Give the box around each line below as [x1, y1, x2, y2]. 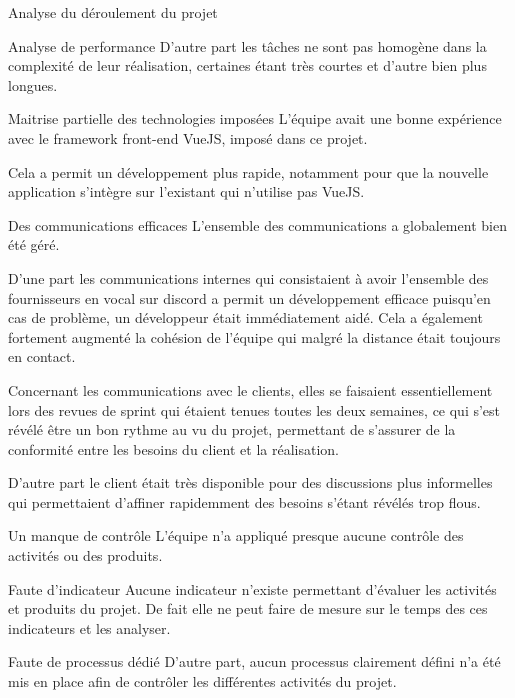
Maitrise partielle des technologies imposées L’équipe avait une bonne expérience [8, 108, 502, 129]
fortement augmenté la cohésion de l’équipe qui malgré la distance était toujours [8, 326, 501, 347]
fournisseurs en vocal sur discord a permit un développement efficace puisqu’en [8, 287, 491, 308]
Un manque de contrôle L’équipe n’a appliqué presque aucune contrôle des [8, 525, 464, 546]
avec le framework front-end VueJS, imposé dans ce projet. [8, 127, 368, 148]
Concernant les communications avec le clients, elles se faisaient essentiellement [8, 379, 493, 400]
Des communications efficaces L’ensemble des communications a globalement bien [8, 214, 507, 235]
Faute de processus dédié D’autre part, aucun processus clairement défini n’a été [8, 651, 501, 672]
